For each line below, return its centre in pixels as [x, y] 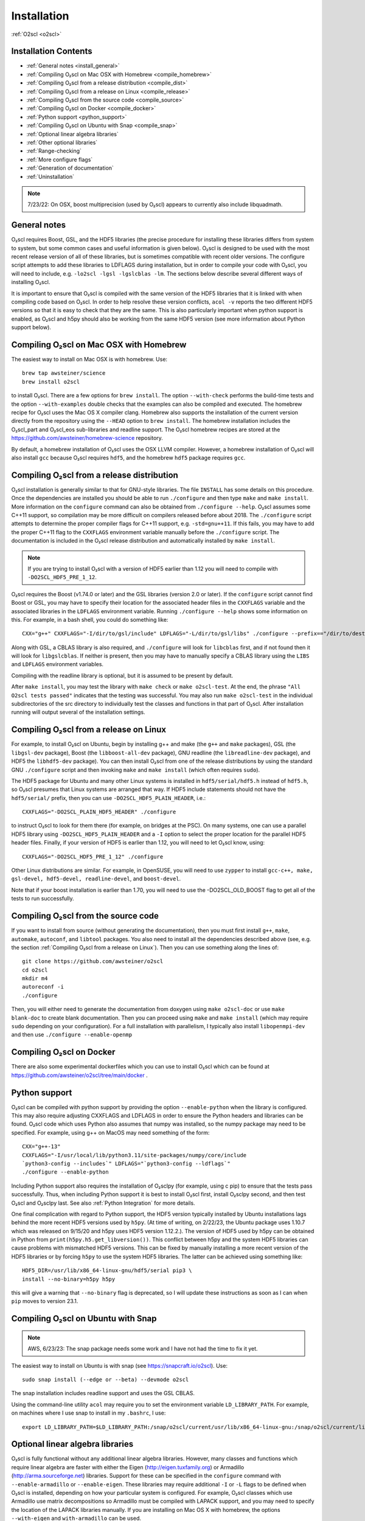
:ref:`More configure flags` [60, 159]
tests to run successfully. [43, 899]
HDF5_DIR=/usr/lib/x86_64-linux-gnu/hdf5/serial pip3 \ [107, 1271]
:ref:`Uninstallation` [50, 176]
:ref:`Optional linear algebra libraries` [72, 134]
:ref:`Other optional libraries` [62, 142]
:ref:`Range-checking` [54, 151]
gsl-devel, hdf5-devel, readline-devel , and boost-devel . [96, 879]
